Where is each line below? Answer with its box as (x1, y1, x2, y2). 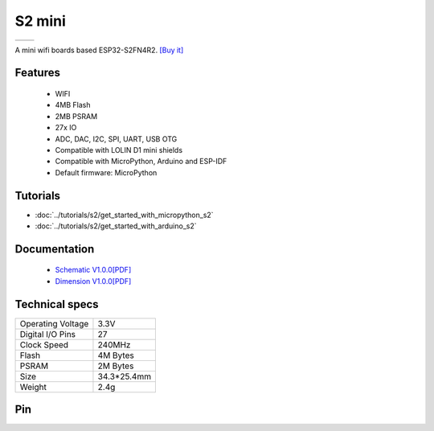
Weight (19, 381, 47, 392)
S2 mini (14, 12, 66, 30)
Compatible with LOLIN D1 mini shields (55, 145, 183, 154)
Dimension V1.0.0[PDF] (55, 276, 132, 285)
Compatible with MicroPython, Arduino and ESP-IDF (55, 157, 227, 166)
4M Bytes (97, 350, 134, 361)
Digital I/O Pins (19, 328, 76, 339)
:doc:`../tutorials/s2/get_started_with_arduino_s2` (35, 221, 197, 231)
